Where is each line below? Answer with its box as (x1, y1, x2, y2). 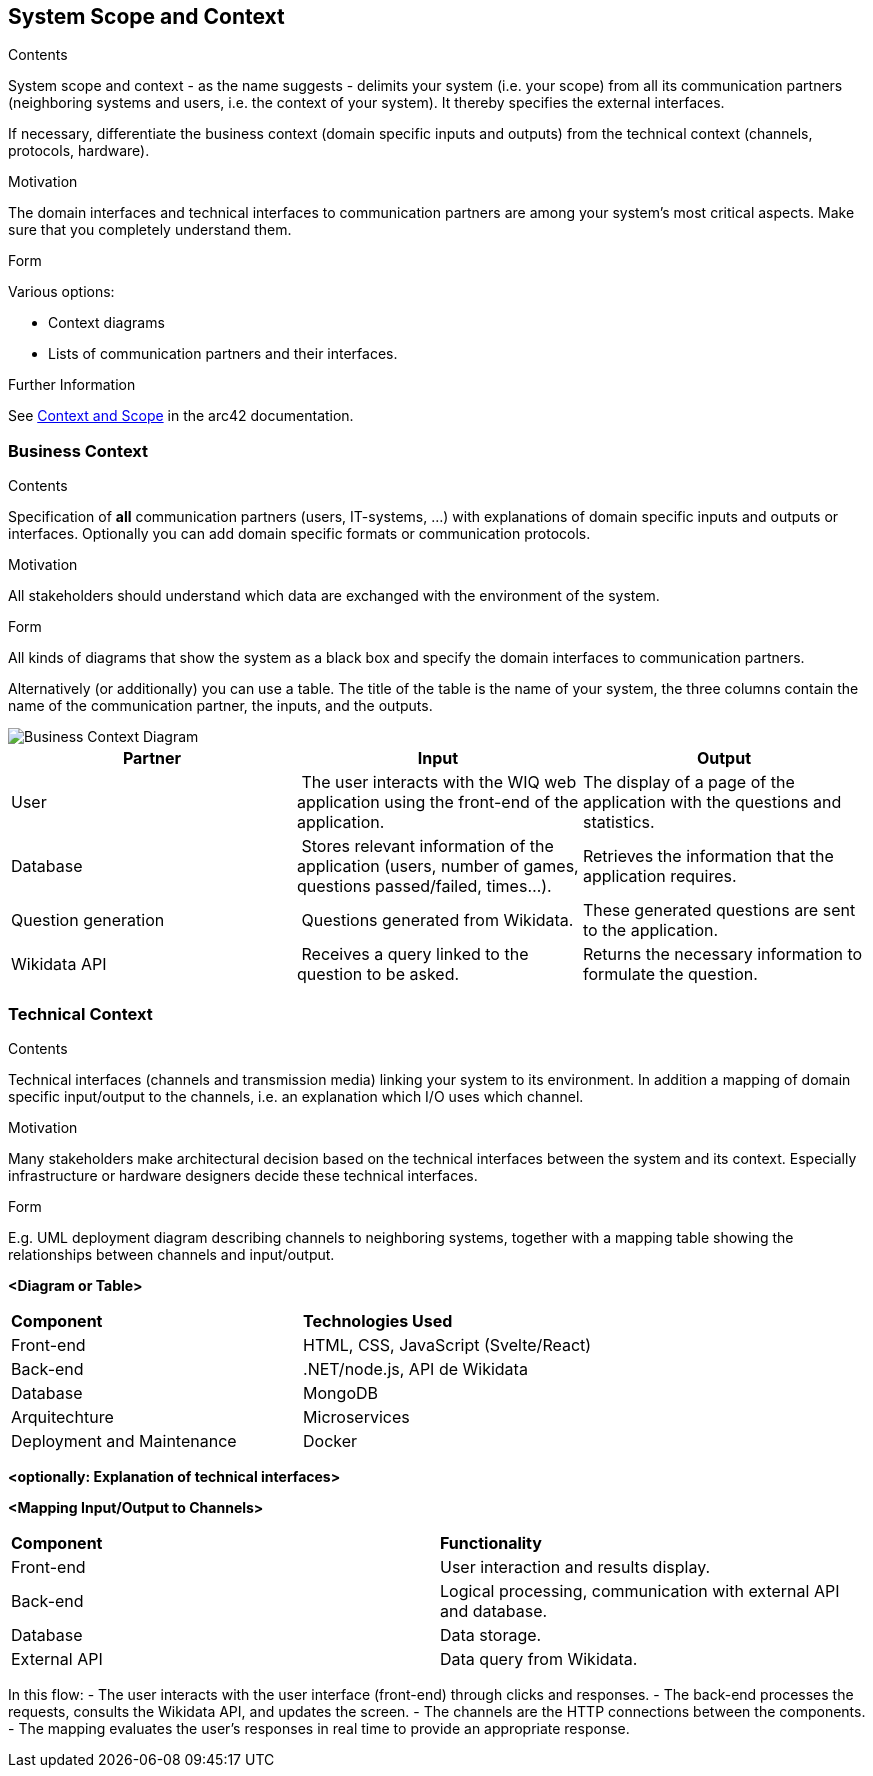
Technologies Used (303, 1310, 453, 1331)
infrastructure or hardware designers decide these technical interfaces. (8, 1166, 478, 1184)
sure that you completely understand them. (8, 221, 292, 239)
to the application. (582, 920, 719, 941)
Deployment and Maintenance (11, 1430, 237, 1451)
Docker (303, 1430, 358, 1451)
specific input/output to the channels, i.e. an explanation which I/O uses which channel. (8, 1087, 584, 1105)
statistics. (582, 812, 655, 833)
